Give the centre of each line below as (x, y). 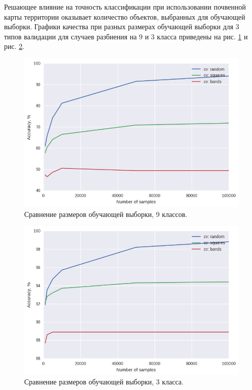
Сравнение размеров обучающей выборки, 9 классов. (106, 214)
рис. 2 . (14, 46)
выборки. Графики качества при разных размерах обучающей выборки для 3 (122, 26)
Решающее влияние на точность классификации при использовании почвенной (125, 7)
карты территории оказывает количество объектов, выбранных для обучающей (125, 16)
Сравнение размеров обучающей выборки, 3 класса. (104, 382)
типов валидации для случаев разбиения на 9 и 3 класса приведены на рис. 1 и (126, 36)
